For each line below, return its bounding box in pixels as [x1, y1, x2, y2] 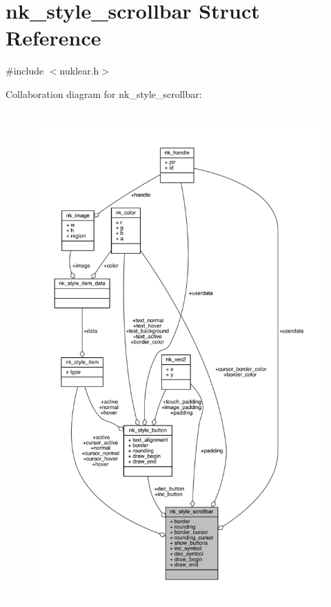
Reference [6, 23, 101, 52]
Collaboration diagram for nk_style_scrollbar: [6, 86, 202, 101]
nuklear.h [59, 63, 99, 78]
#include [6, 63, 44, 78]
